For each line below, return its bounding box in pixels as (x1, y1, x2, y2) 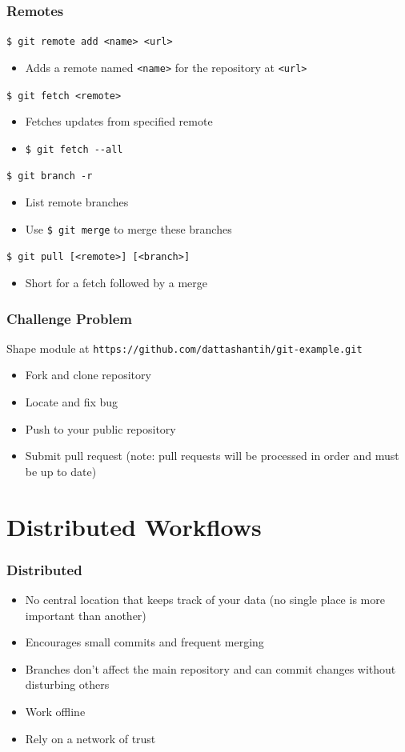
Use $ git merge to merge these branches (25, 220, 232, 237)
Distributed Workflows (6, 510, 262, 542)
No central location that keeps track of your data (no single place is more (25, 591, 385, 608)
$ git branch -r (6, 170, 93, 182)
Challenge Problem (6, 308, 132, 328)
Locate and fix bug (25, 394, 118, 410)
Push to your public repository (25, 420, 176, 437)
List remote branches (25, 194, 129, 210)
